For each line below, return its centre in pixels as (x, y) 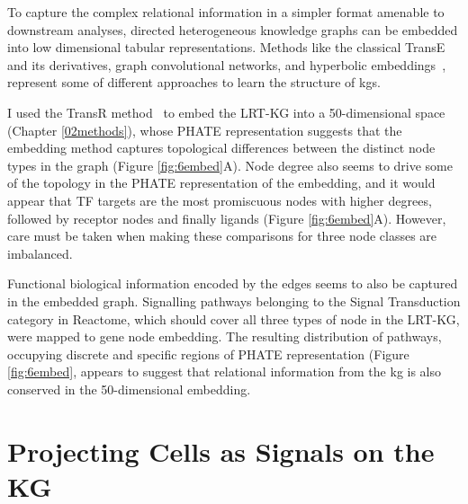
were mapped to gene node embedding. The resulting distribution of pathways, (225, 336)
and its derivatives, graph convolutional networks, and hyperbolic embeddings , (227, 64)
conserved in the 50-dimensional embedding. (129, 389)
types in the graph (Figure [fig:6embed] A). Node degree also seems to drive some (230, 165)
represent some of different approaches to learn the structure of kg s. (194, 82)
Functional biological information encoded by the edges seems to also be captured (233, 283)
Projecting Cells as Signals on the (221, 451)
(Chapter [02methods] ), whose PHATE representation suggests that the (205, 130)
